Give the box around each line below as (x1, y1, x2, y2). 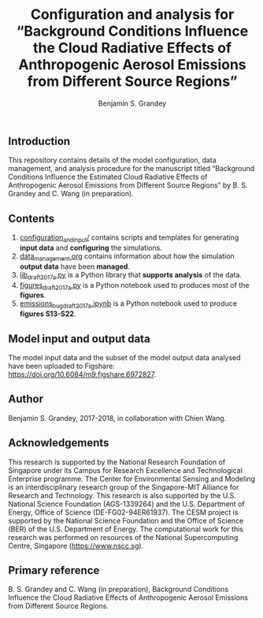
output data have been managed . (19, 262, 130, 271)
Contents (8, 211, 55, 225)
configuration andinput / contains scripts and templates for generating (19, 233, 239, 244)
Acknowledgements (8, 436, 109, 450)
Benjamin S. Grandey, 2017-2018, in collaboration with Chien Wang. (8, 413, 227, 423)
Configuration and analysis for (30, 6, 235, 24)
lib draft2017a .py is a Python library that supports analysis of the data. (19, 270, 243, 281)
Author (8, 393, 43, 406)
